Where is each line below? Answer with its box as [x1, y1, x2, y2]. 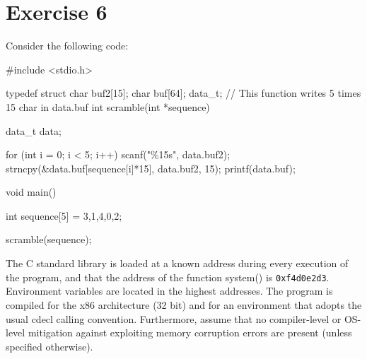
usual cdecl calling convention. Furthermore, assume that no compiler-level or [6, 311, 342, 326]
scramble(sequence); [6, 232, 92, 247]
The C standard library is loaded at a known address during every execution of [6, 256, 349, 271]
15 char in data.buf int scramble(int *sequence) [6, 99, 210, 114]
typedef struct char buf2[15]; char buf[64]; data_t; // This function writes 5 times [6, 86, 361, 100]
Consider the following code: [6, 38, 129, 53]
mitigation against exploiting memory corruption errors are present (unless [28, 325, 352, 340]
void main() [6, 184, 57, 199]
